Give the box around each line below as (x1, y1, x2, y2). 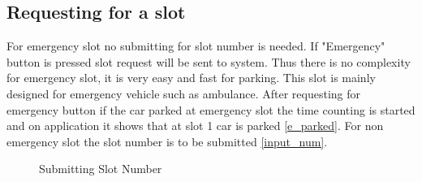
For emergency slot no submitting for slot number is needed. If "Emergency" (6, 37, 385, 54)
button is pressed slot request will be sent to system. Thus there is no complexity (6, 53, 411, 70)
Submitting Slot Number (39, 160, 162, 177)
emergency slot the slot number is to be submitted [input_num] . (6, 132, 328, 149)
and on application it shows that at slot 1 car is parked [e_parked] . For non (6, 117, 384, 134)
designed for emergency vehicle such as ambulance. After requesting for (6, 84, 361, 102)
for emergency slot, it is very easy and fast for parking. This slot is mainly (6, 69, 376, 86)
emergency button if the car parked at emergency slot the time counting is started (6, 101, 416, 118)
